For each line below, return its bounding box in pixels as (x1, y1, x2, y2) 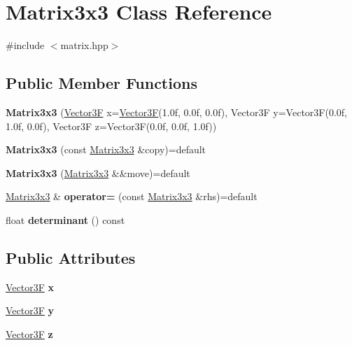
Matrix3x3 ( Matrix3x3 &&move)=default (6, 165, 190, 180)
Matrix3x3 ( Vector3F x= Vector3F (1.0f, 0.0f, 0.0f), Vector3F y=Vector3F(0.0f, (6, 104, 347, 119)
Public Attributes (6, 246, 136, 268)
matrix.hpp (60, 38, 108, 52)
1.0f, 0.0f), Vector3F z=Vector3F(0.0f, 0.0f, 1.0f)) (6, 118, 217, 133)
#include (6, 38, 45, 52)
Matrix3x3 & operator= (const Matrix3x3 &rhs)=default (6, 189, 258, 204)
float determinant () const (6, 212, 125, 227)
